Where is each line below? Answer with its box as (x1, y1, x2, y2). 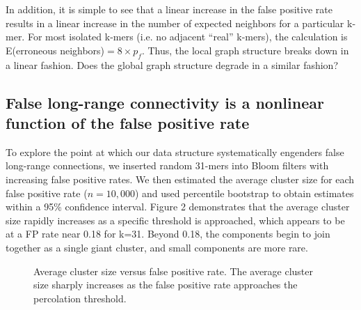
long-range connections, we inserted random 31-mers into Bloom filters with (6, 158, 329, 173)
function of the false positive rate (6, 111, 250, 133)
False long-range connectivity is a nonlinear (6, 91, 324, 113)
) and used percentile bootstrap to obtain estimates (134, 185, 354, 200)
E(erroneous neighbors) (6, 42, 105, 57)
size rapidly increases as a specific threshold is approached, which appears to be (6, 212, 345, 227)
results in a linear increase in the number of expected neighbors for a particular (6, 15, 344, 30)
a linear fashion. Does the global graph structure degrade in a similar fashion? (6, 57, 339, 72)
